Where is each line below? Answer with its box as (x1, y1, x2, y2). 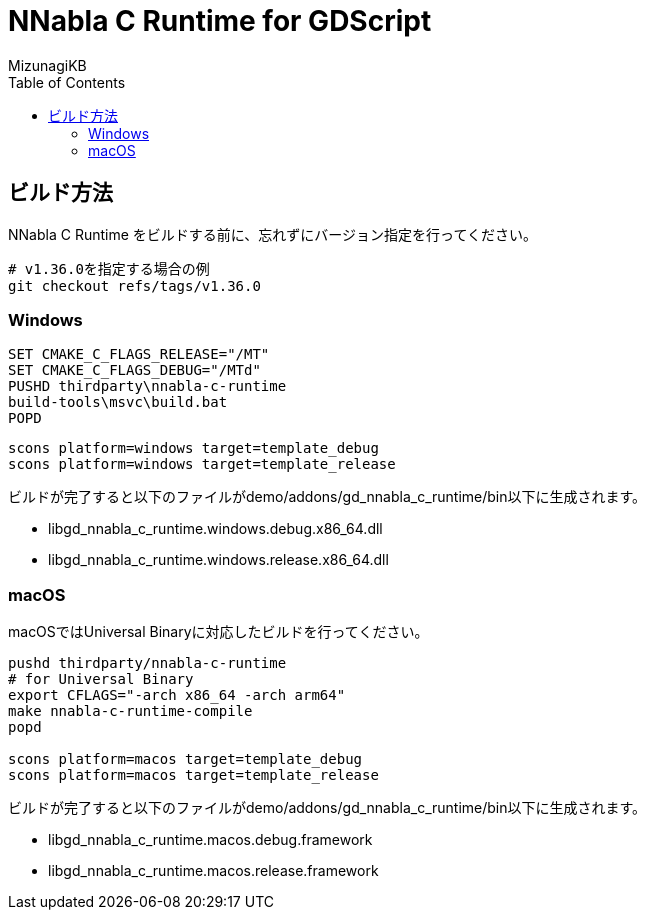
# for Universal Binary (8, 671, 194, 688)
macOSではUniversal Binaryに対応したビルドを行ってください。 (8, 623, 429, 641)
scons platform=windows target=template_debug (8, 440, 379, 457)
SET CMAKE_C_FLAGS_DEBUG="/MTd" (8, 362, 261, 379)
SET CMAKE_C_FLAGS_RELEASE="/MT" (8, 346, 270, 363)
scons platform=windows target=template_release (8, 456, 396, 473)
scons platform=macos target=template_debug (8, 751, 363, 768)
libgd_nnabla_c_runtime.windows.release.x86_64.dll (48, 551, 389, 569)
